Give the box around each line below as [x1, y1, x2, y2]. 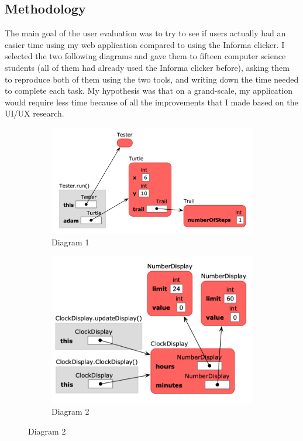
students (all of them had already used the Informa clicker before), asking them [5, 61, 290, 73]
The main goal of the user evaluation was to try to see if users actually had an [5, 27, 286, 39]
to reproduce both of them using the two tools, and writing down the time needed [5, 73, 299, 85]
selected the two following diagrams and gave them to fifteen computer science [5, 50, 286, 62]
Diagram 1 [51, 236, 89, 248]
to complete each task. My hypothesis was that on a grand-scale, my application [5, 84, 292, 97]
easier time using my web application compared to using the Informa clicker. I [5, 38, 285, 50]
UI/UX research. [5, 107, 64, 119]
